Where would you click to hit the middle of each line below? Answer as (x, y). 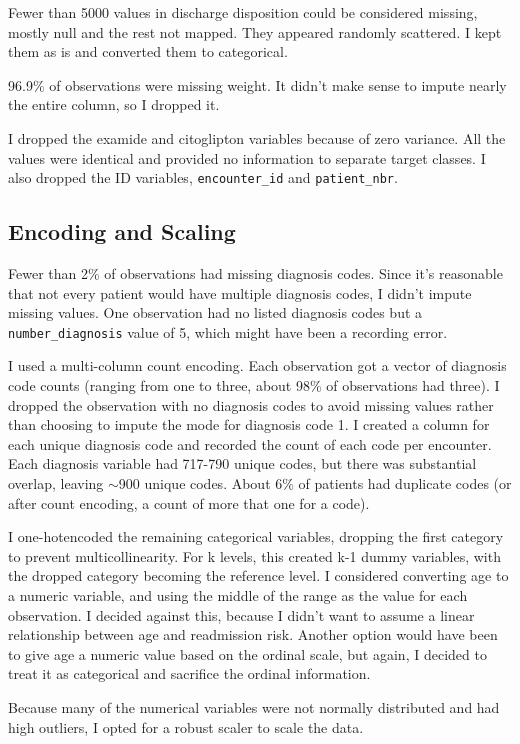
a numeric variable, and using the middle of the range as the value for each (238, 594)
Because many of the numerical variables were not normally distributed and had (254, 706)
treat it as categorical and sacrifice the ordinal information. (189, 673)
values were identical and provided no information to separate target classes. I (247, 157)
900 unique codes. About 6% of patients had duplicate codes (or (315, 483)
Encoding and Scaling (122, 231)
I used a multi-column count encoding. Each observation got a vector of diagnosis (257, 365)
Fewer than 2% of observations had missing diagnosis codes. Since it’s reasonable (255, 273)
